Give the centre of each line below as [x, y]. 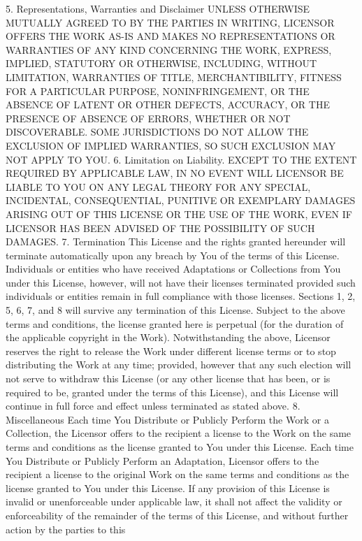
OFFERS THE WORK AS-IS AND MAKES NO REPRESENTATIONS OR [171, 36]
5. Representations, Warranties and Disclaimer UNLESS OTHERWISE [158, 8]
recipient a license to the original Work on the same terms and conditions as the [178, 474]
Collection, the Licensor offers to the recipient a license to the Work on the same [179, 433]
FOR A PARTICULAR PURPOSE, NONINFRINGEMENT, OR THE [158, 91]
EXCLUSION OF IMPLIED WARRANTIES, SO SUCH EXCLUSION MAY [171, 145]
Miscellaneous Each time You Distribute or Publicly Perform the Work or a [167, 419]
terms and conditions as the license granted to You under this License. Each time [180, 447]
